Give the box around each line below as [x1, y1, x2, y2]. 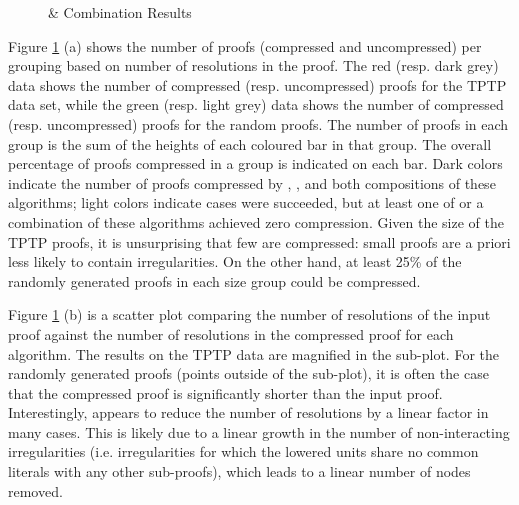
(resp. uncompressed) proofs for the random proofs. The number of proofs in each [8, 113, 509, 134]
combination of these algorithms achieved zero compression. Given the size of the [8, 211, 504, 232]
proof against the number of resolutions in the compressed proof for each [8, 323, 454, 344]
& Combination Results [48, 2, 192, 22]
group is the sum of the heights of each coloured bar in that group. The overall [8, 133, 492, 154]
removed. [8, 480, 63, 501]
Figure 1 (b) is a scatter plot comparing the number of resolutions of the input [8, 304, 491, 325]
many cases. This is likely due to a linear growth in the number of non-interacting [8, 421, 510, 442]
